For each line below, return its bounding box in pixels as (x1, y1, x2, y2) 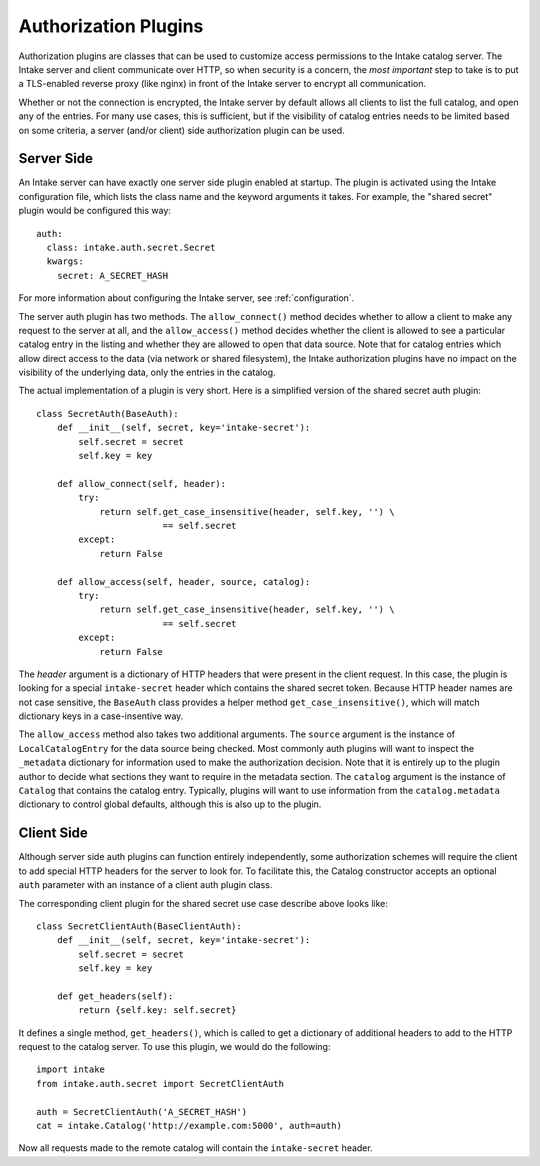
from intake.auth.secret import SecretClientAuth (36, 1078, 285, 1089)
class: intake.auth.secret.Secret (46, 241, 216, 253)
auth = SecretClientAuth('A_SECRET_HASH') (36, 1106, 248, 1117)
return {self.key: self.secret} (78, 1005, 237, 1016)
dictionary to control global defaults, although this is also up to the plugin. (18, 798, 322, 810)
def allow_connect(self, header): (56, 478, 227, 489)
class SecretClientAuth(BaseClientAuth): (36, 920, 242, 932)
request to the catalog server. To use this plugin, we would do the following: (18, 1041, 331, 1053)
